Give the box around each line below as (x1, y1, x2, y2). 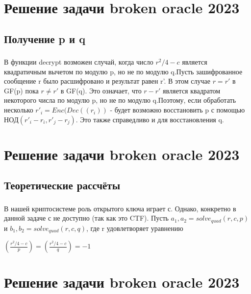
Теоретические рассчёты (4, 178, 121, 193)
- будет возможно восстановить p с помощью (110, 105, 245, 115)
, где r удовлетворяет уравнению (86, 223, 183, 233)
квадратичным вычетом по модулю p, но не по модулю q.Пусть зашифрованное (4, 66, 243, 76)
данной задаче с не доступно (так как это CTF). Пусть (4, 213, 169, 223)
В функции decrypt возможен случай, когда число (4, 57, 153, 67)
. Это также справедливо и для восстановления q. (75, 114, 224, 124)
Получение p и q (4, 31, 85, 46)
